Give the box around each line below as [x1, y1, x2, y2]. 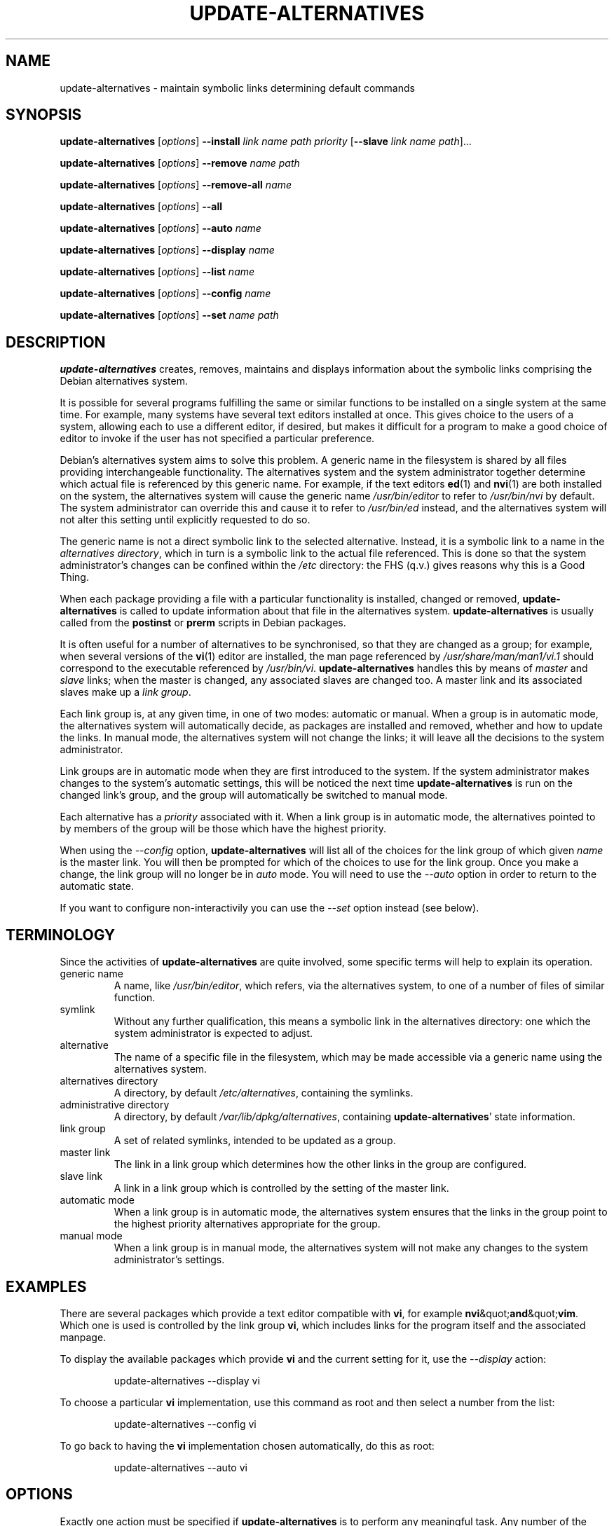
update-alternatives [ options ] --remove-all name [60, 179, 292, 191]
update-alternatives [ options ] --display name [60, 244, 275, 256]
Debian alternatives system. [60, 375, 188, 387]
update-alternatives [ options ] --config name [60, 287, 271, 300]
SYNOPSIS [6, 106, 82, 124]
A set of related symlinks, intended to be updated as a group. [114, 1134, 396, 1147]
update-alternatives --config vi [114, 1417, 257, 1430]
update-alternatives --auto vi [114, 1461, 247, 1473]
